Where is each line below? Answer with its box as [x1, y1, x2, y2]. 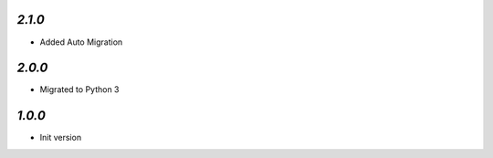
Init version [39, 132, 82, 143]
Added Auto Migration [39, 37, 123, 47]
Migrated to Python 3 [39, 84, 120, 95]
